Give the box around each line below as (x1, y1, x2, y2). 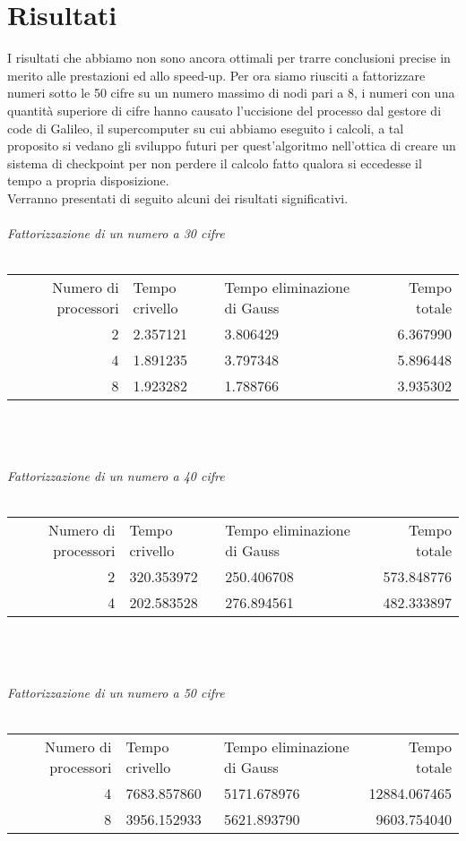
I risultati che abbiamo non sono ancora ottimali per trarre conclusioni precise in (7, 48, 451, 67)
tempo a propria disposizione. (7, 171, 169, 190)
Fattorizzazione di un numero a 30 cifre (7, 224, 225, 243)
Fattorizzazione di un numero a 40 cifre (7, 467, 225, 485)
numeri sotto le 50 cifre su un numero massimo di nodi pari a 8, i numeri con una (7, 83, 455, 102)
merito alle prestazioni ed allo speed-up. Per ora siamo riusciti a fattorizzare (7, 65, 426, 84)
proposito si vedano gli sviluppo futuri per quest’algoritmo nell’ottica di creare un (7, 136, 456, 155)
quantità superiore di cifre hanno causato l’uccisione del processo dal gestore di (7, 100, 442, 119)
